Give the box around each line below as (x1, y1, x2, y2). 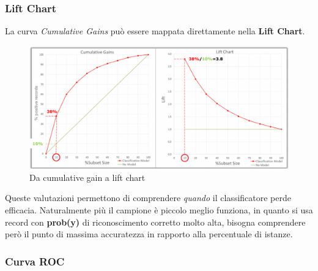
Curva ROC (5, 253, 65, 269)
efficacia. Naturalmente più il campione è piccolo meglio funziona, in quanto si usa (5, 204, 313, 216)
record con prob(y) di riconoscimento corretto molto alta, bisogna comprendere (5, 215, 306, 228)
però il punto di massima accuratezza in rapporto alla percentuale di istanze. (5, 227, 293, 240)
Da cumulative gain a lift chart (29, 170, 146, 183)
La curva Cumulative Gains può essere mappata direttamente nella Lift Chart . (5, 25, 305, 37)
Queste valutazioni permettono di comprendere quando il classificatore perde (5, 191, 291, 204)
